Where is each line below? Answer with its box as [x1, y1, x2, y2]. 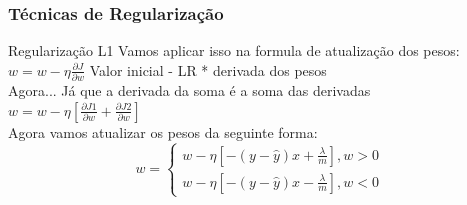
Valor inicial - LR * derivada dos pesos [89, 59, 327, 80]
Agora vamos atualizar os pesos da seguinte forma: [8, 121, 318, 142]
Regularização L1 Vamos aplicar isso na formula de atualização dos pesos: [8, 40, 460, 61]
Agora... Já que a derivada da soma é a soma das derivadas [8, 80, 371, 101]
